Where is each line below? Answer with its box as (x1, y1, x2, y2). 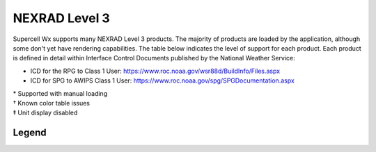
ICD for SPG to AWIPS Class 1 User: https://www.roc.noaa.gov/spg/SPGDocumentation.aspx (30, 76, 295, 85)
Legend (13, 127, 47, 139)
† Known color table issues (13, 99, 91, 107)
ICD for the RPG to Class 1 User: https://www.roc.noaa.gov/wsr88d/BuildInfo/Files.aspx (30, 67, 281, 75)
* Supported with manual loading (13, 89, 108, 97)
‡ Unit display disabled (13, 108, 78, 117)
